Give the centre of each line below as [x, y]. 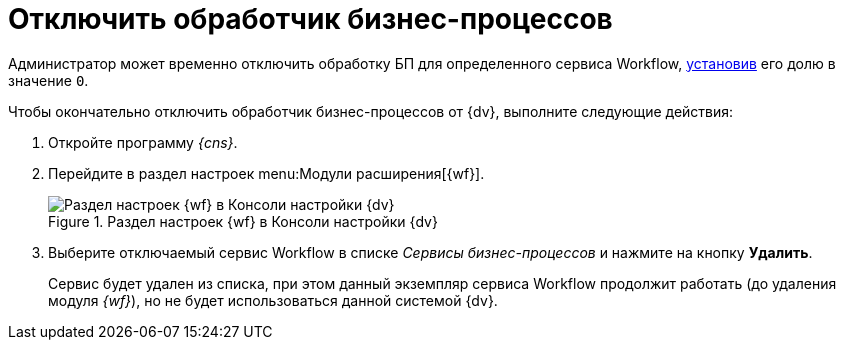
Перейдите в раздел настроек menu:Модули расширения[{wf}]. [266, 173]
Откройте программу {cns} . [143, 142]
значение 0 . [48, 80]
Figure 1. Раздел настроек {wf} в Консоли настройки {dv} [243, 221]
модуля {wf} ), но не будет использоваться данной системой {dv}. [273, 300]
